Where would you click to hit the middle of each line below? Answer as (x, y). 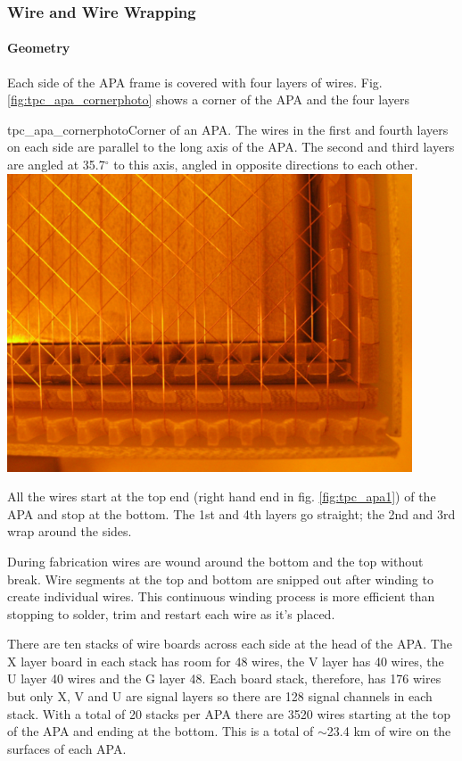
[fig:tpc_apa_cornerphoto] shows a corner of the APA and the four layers (209, 99)
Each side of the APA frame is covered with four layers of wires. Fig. (195, 82)
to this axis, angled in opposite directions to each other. (266, 165)
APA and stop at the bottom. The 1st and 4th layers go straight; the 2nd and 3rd (231, 513)
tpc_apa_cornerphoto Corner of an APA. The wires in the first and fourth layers (228, 129)
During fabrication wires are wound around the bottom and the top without (215, 561)
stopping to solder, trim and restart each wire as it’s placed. (171, 613)
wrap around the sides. (70, 531)
